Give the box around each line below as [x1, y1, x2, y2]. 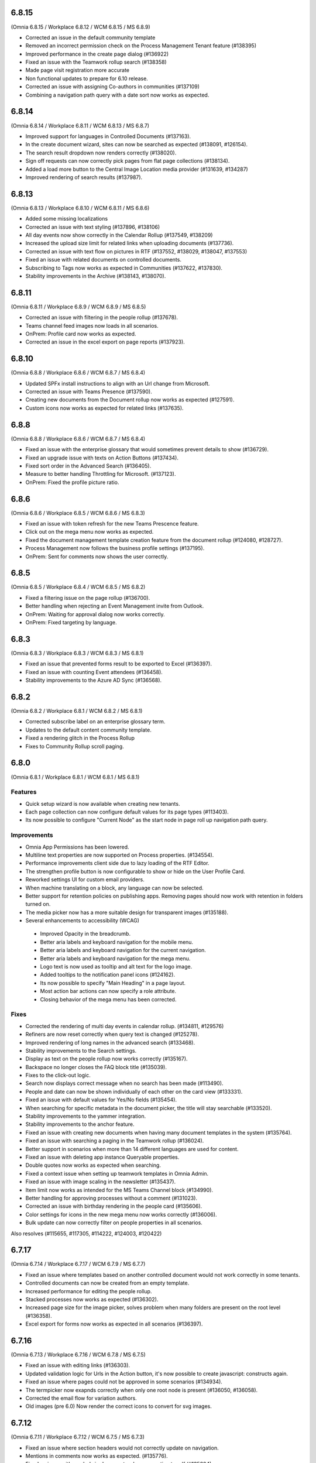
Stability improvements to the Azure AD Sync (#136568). [25, 676, 162, 684]
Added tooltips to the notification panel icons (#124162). [40, 971, 176, 978]
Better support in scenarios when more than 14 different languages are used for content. [25, 1145, 239, 1152]
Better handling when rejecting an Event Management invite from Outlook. [25, 603, 204, 610]
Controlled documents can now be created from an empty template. [25, 1279, 190, 1287]
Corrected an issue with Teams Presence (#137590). [25, 388, 152, 395]
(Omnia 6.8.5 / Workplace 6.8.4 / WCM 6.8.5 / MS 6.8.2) [11, 583, 146, 590]
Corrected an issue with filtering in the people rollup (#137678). [25, 314, 178, 321]
